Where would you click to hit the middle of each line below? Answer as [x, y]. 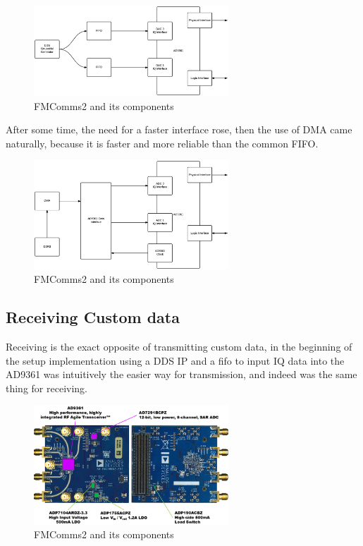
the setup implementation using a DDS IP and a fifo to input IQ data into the [175, 360]
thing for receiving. [47, 388]
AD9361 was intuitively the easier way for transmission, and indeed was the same [181, 374]
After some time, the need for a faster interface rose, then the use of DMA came [179, 129]
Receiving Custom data [93, 317]
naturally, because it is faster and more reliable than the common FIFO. [162, 143]
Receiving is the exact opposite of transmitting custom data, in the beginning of [179, 347]
